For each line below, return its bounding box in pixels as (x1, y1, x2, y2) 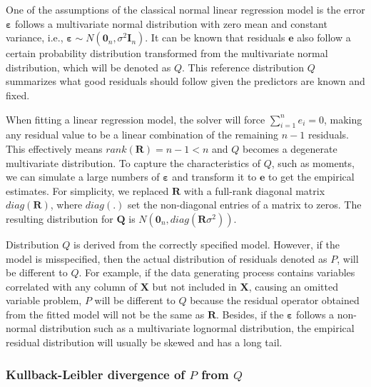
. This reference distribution (181, 59, 304, 74)
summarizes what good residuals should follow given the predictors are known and (6, 74, 365, 89)
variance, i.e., (6, 30, 63, 45)
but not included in (152, 278, 237, 293)
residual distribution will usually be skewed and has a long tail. (6, 335, 283, 350)
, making (323, 111, 362, 126)
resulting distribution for (6, 211, 113, 226)
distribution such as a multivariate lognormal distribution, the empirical (39, 321, 355, 336)
